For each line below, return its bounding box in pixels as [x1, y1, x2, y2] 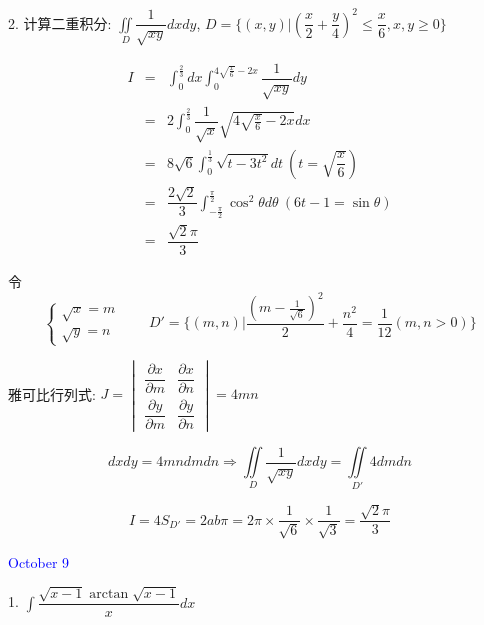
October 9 [8, 551, 70, 572]
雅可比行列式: [8, 383, 96, 404]
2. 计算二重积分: [8, 12, 112, 33]
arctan [89, 587, 129, 602]
